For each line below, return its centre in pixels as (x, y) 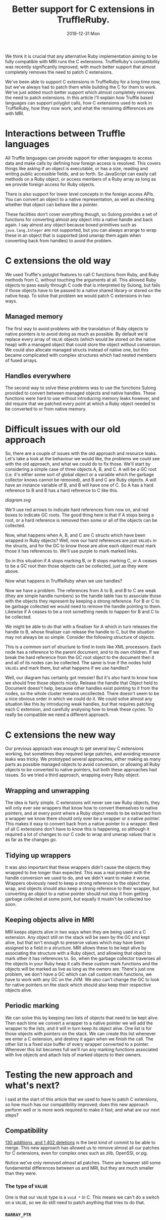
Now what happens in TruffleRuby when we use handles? (64, 581)
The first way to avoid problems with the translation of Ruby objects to (77, 328)
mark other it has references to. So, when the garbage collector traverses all (83, 958)
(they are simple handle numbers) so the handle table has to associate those (83, 596)
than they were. (21, 1173)
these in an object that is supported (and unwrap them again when (73, 235)
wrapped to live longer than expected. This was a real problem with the (78, 872)
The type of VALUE (27, 1186)
